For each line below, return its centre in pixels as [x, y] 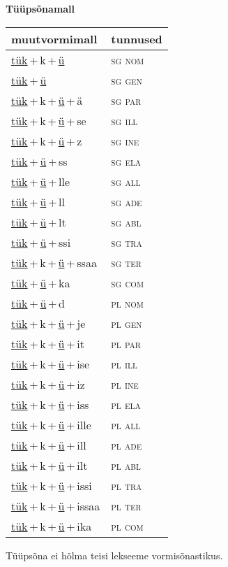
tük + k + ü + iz [48, 384]
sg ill [124, 120]
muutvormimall [54, 38]
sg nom [128, 59]
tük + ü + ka [41, 282]
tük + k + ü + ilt [50, 465]
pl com [127, 526]
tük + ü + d [38, 303]
